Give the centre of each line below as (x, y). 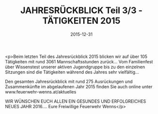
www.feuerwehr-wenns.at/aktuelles (41, 92)
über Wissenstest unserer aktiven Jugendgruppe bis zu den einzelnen (75, 67)
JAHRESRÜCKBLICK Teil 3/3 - (81, 10)
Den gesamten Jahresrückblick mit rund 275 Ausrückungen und (69, 81)
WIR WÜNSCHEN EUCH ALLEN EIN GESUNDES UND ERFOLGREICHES (76, 101)
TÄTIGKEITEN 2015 (81, 21)
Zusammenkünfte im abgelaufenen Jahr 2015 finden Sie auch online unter (79, 86)
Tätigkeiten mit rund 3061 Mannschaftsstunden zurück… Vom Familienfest (79, 61)
